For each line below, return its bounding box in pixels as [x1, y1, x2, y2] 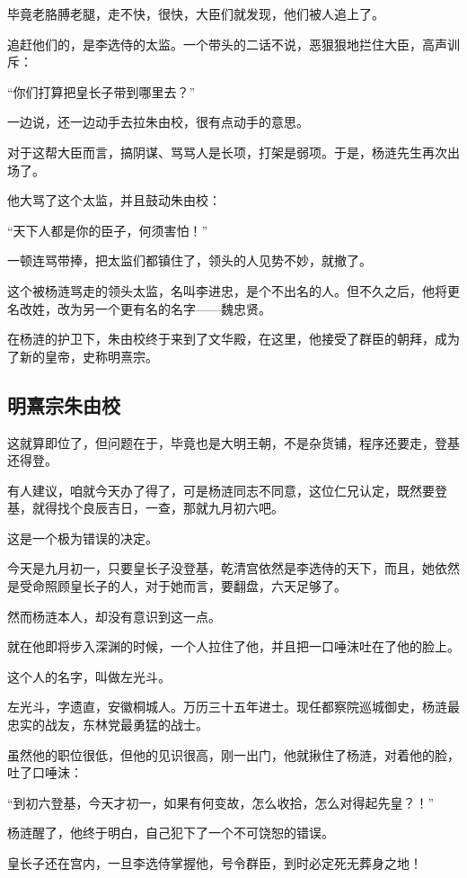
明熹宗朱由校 [7, 390, 120, 418]
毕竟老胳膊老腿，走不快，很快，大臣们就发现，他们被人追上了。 [7, 4, 384, 22]
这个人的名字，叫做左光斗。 [7, 667, 171, 685]
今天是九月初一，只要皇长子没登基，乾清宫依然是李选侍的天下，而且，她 [7, 559, 435, 578]
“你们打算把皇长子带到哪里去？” [7, 82, 196, 101]
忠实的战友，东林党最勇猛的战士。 [7, 715, 208, 734]
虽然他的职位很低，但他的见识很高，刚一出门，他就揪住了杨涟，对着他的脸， [7, 745, 460, 764]
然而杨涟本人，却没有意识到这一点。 [7, 606, 221, 625]
